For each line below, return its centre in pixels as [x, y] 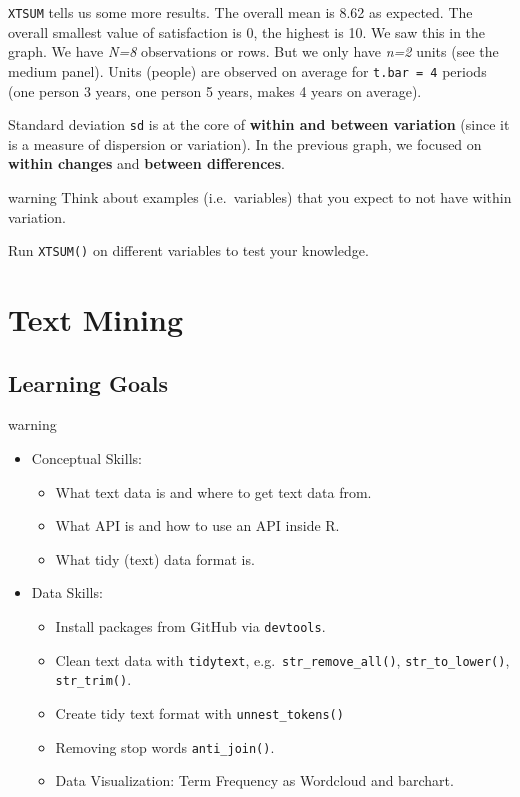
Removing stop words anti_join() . [165, 746]
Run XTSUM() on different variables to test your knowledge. [188, 250]
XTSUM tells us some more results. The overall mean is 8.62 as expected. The [240, 12]
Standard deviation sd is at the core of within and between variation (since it [259, 124]
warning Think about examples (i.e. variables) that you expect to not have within [260, 196]
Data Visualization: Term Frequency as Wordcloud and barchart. [254, 780]
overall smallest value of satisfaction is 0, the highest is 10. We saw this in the [247, 31]
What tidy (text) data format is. [155, 558]
